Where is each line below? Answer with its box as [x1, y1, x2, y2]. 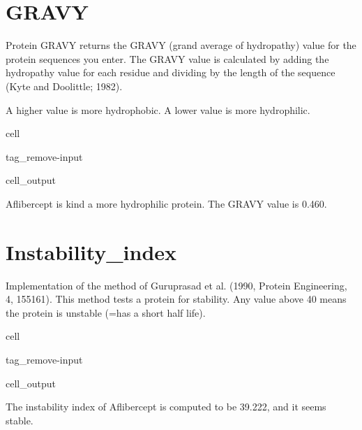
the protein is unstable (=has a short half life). [6, 305, 206, 320]
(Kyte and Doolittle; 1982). [6, 78, 123, 93]
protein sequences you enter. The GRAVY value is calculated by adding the [6, 51, 329, 66]
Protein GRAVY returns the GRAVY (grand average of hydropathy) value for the [6, 38, 356, 52]
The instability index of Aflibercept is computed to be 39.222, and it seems [6, 399, 326, 414]
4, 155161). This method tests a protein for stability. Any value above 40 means [6, 292, 347, 306]
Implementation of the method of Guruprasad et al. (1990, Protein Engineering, [6, 278, 347, 292]
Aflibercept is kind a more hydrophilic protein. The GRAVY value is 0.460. [6, 196, 327, 210]
